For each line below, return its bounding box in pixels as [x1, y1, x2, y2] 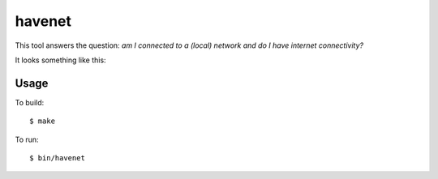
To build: [15, 97, 45, 107]
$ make [29, 117, 56, 126]
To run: [15, 134, 40, 144]
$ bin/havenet [29, 154, 85, 163]
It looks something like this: [15, 55, 106, 65]
